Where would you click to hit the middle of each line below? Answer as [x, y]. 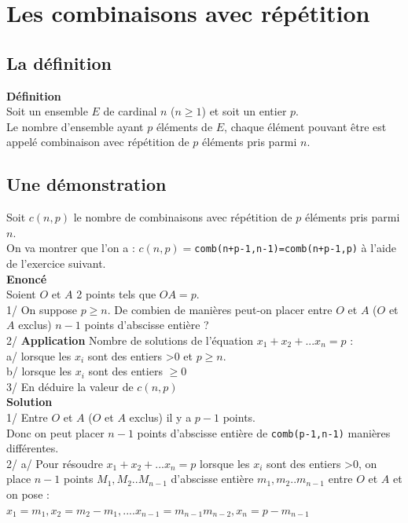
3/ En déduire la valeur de [70, 386]
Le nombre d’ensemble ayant [75, 126]
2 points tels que [116, 294]
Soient [21, 294]
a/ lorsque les [39, 355]
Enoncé [27, 278]
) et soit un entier [244, 111]
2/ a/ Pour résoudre [55, 463]
